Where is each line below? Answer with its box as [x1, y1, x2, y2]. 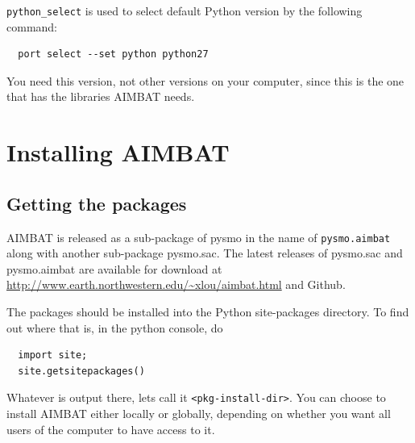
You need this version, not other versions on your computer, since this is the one [6, 72, 405, 89]
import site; [18, 349, 88, 362]
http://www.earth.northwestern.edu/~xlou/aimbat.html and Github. [6, 276, 346, 293]
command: [6, 18, 57, 35]
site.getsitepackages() [18, 365, 145, 377]
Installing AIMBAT [6, 136, 230, 169]
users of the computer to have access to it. [6, 420, 215, 437]
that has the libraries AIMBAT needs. [6, 88, 195, 105]
